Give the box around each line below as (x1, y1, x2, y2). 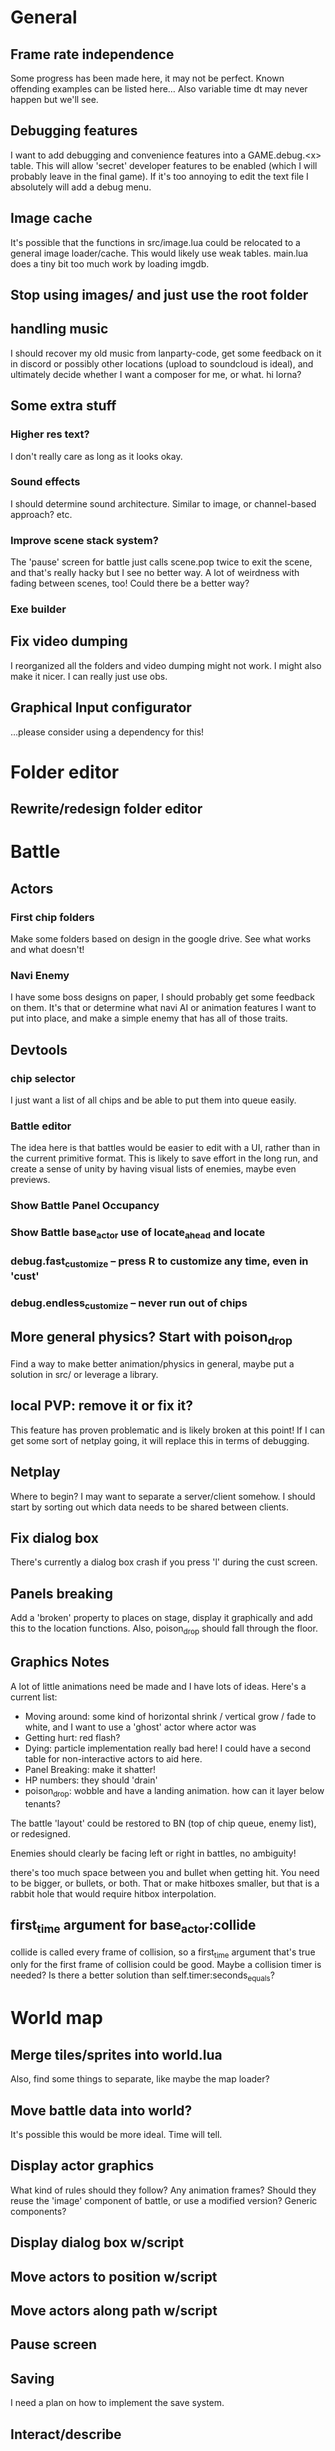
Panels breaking (10, 1585, 113, 1602)
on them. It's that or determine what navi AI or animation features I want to (10, 1002, 317, 1014)
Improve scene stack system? (10, 533, 159, 547)
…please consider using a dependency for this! (10, 726, 205, 738)
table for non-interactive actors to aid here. (24, 1752, 203, 1765)
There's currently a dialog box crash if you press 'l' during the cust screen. (10, 1556, 318, 1568)
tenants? (24, 1797, 61, 1810)
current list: (10, 1691, 58, 1703)
